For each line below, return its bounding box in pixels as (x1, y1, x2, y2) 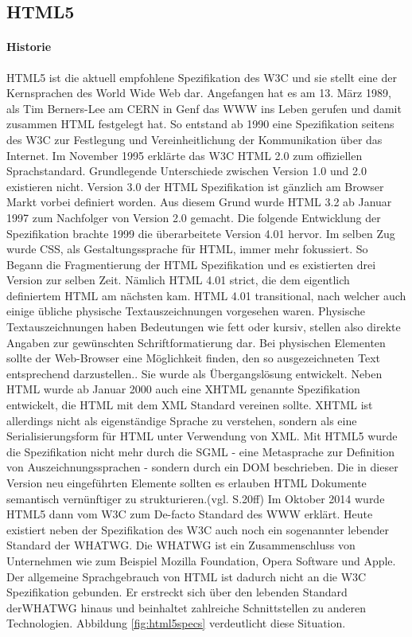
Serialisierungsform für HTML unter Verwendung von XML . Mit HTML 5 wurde (6, 428, 398, 444)
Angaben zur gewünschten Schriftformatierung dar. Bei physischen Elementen (6, 334, 386, 350)
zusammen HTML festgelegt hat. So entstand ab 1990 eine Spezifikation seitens (6, 115, 395, 132)
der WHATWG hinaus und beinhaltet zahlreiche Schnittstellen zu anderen (6, 599, 366, 616)
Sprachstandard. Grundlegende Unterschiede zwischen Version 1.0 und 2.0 (6, 162, 367, 179)
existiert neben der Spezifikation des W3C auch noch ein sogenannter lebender (6, 521, 390, 537)
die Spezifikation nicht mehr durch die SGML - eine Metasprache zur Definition (6, 443, 395, 459)
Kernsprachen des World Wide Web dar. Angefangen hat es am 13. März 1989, (6, 84, 391, 101)
